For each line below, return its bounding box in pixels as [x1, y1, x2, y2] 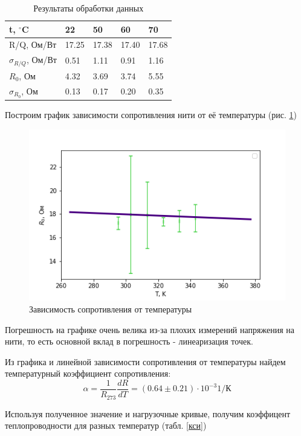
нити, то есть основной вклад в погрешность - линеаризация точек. [5, 335, 253, 348]
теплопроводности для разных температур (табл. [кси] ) [5, 419, 207, 432]
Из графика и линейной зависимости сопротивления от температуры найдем [5, 355, 286, 368]
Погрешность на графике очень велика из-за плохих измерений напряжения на [5, 323, 294, 335]
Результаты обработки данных [33, 2, 144, 14]
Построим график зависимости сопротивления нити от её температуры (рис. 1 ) [5, 108, 297, 121]
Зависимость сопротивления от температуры [29, 303, 192, 315]
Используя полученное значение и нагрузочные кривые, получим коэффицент [5, 407, 291, 420]
